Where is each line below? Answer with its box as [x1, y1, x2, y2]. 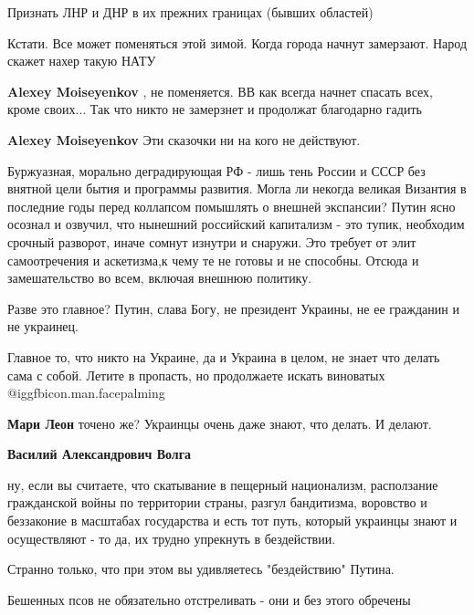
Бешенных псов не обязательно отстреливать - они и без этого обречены [7, 589, 411, 609]
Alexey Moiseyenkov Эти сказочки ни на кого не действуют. [7, 130, 361, 149]
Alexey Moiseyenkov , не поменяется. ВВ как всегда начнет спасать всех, [7, 81, 433, 100]
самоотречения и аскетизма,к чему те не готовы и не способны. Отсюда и [7, 250, 419, 269]
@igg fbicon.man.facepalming [7, 383, 165, 402]
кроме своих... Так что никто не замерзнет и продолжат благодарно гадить [7, 99, 422, 119]
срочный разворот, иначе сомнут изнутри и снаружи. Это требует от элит [7, 232, 416, 251]
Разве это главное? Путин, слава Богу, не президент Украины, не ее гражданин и [7, 298, 459, 318]
